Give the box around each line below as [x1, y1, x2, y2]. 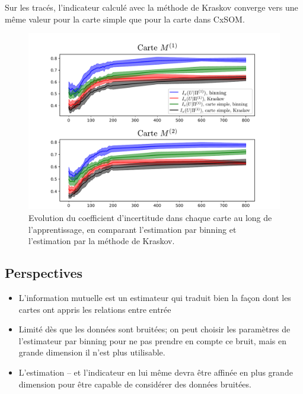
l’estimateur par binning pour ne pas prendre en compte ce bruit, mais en [18, 334, 287, 347]
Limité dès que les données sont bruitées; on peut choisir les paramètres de [18, 323, 291, 335]
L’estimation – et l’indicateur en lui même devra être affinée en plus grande [18, 366, 293, 379]
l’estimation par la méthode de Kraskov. [28, 235, 175, 247]
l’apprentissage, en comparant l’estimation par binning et [28, 223, 237, 235]
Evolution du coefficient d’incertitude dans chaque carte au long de [28, 212, 272, 224]
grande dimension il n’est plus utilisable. [18, 346, 165, 358]
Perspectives [5, 264, 83, 282]
